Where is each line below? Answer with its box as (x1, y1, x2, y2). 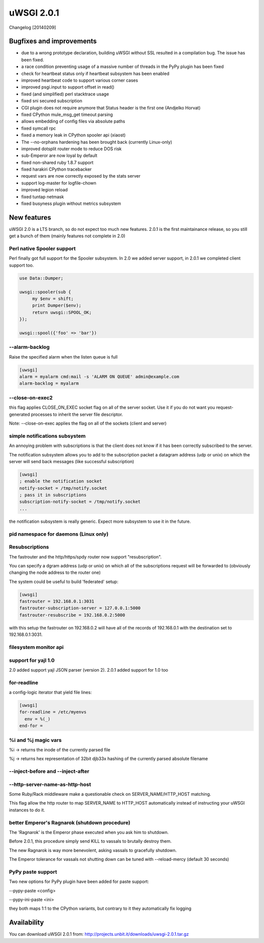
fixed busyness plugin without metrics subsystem (21, 201, 122, 206)
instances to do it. (9, 807, 45, 813)
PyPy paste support (9, 868, 57, 875)
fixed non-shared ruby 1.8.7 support (21, 159, 94, 165)
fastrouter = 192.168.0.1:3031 (19, 599, 95, 604)
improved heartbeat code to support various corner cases (21, 77, 138, 83)
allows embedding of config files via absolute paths (21, 118, 126, 124)
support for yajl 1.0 (9, 657, 55, 664)
